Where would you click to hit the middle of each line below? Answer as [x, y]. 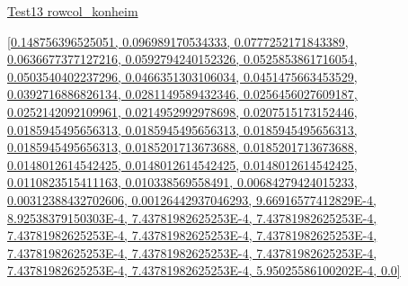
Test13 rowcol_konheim [73, 11]
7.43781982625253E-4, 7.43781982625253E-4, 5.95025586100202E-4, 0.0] [204, 270]
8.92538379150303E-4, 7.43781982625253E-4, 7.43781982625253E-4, [192, 217]
